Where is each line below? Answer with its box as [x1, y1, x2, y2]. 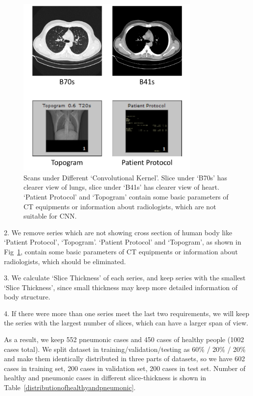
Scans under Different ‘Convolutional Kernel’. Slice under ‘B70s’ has [23, 172, 228, 182]
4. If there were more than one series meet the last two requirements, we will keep [4, 308, 250, 318]
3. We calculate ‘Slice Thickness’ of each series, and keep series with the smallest [4, 272, 246, 283]
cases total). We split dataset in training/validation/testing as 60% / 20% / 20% [4, 344, 246, 354]
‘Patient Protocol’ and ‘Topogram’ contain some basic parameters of [23, 191, 229, 201]
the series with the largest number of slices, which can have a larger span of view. [4, 318, 249, 328]
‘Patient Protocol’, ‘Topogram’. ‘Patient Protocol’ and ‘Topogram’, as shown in [4, 237, 241, 247]
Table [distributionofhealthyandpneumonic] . [4, 382, 136, 393]
